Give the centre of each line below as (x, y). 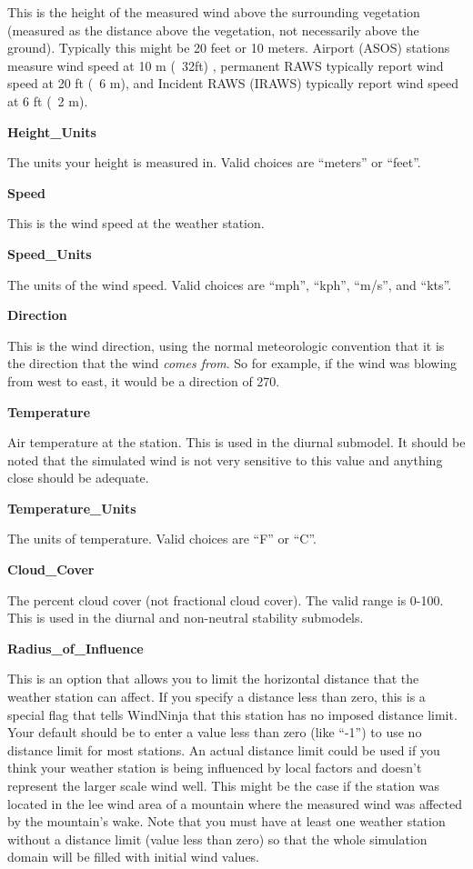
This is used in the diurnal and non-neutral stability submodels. (186, 618)
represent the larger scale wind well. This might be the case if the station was (223, 785)
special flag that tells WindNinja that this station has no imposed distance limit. (232, 714)
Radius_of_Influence (75, 648)
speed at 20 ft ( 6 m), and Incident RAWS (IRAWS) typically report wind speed (233, 83)
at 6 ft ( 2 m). (48, 100)
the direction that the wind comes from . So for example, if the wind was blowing (232, 363)
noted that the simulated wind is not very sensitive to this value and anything (225, 459)
